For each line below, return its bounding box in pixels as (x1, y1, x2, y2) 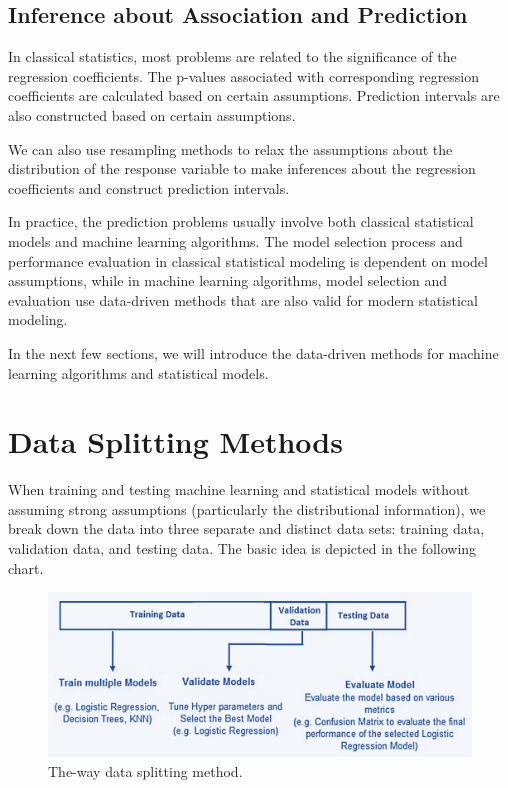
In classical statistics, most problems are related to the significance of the (8, 46, 457, 67)
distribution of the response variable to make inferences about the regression (8, 158, 476, 179)
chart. (8, 557, 44, 578)
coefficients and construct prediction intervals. (8, 177, 290, 198)
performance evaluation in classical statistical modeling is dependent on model (8, 250, 488, 271)
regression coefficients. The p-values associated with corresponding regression (8, 65, 480, 86)
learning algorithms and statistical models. (8, 362, 269, 383)
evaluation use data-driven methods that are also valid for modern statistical (8, 289, 478, 310)
